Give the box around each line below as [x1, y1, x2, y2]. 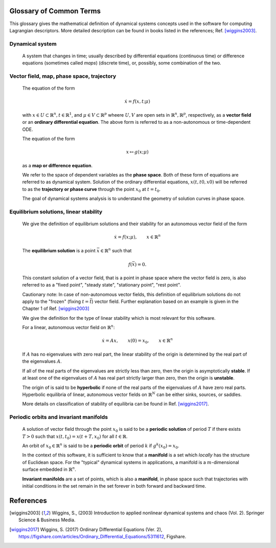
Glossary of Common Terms [9, 7, 101, 15]
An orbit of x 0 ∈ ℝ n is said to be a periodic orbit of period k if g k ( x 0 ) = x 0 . [22, 442, 179, 450]
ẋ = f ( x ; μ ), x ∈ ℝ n [114, 233, 161, 240]
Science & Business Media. [18, 517, 76, 523]
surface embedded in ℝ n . [22, 466, 77, 473]
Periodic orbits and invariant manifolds [9, 413, 108, 421]
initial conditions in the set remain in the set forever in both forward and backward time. [22, 483, 206, 489]
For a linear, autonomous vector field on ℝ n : [22, 324, 115, 331]
